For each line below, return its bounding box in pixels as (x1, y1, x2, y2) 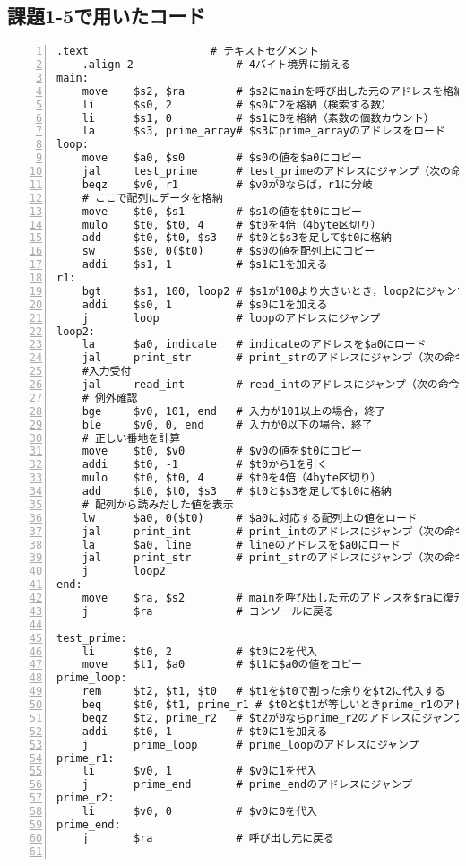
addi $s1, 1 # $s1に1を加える (82, 258, 328, 272)
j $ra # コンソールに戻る (82, 604, 334, 618)
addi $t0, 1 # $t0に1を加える (82, 724, 328, 738)
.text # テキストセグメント (56, 45, 319, 58)
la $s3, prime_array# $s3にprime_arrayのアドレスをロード (82, 125, 445, 138)
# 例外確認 (82, 391, 138, 404)
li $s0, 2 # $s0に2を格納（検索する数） (82, 98, 393, 111)
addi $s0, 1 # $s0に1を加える (82, 298, 328, 311)
